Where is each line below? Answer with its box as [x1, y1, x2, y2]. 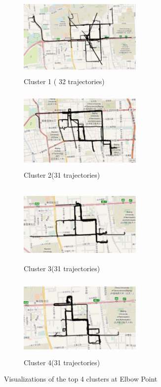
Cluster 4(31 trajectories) [24, 357, 100, 367]
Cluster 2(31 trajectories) [24, 170, 100, 180]
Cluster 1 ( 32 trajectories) [24, 76, 105, 86]
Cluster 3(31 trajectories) [24, 263, 100, 274]
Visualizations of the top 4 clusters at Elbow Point [4, 374, 158, 384]
